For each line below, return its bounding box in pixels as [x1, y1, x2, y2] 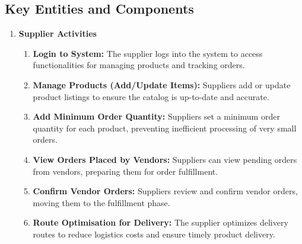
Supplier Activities [18, 27, 97, 40]
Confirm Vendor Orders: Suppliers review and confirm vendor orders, [33, 185, 298, 197]
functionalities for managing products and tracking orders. [33, 59, 245, 71]
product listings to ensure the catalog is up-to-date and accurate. [33, 90, 269, 102]
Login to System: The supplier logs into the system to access [33, 47, 263, 59]
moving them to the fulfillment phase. [33, 196, 170, 208]
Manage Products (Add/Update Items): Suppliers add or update [33, 78, 291, 91]
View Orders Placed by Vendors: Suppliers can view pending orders [33, 153, 297, 165]
